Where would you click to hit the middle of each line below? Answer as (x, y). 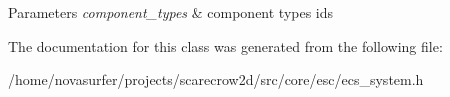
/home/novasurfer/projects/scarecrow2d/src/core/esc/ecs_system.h (216, 79)
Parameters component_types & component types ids (171, 12)
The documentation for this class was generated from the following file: (225, 45)
